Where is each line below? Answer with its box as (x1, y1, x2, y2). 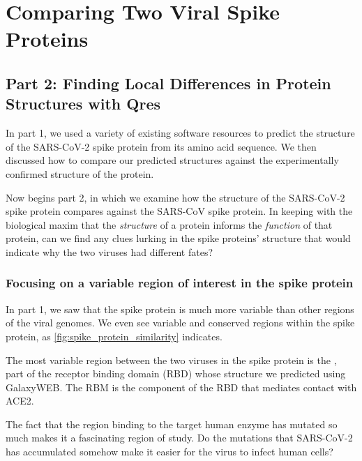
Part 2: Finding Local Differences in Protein (6, 72, 331, 93)
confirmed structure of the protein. (6, 166, 154, 181)
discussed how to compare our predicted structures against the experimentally (6, 153, 339, 167)
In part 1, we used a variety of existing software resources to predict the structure (6, 126, 355, 140)
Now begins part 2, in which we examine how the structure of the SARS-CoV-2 (6, 190, 345, 204)
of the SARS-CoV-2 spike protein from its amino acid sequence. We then (6, 139, 317, 153)
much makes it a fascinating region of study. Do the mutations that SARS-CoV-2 (6, 430, 353, 445)
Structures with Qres (6, 93, 161, 114)
